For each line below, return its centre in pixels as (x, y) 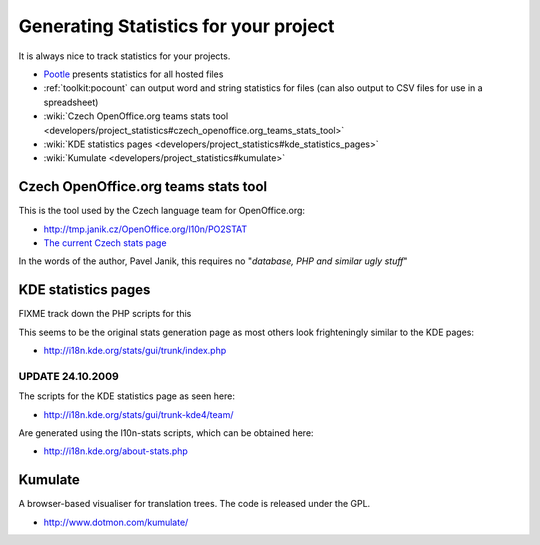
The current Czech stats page (105, 242)
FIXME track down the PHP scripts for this (105, 314)
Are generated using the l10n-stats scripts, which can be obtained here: (166, 432)
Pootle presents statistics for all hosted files (133, 74)
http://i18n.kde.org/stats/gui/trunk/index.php (135, 351)
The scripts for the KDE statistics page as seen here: (126, 396)
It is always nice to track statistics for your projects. (124, 56)
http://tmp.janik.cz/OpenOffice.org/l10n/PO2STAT (145, 229)
